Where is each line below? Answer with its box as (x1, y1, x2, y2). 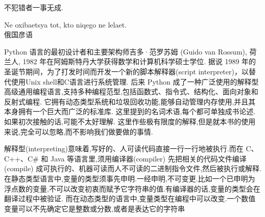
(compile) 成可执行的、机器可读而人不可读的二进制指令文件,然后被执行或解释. (4, 163, 261, 174)
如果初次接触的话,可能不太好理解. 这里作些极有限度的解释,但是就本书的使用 (4, 116, 256, 126)
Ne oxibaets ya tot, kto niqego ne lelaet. (4, 19, 127, 30)
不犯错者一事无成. (4, 2, 63, 12)
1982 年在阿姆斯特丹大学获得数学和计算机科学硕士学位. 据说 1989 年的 (22, 56, 256, 67)
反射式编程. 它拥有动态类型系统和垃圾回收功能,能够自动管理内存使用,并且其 (4, 96, 256, 106)
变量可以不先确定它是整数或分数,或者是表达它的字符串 (4, 203, 185, 213)
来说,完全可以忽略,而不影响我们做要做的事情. (4, 126, 153, 137)
